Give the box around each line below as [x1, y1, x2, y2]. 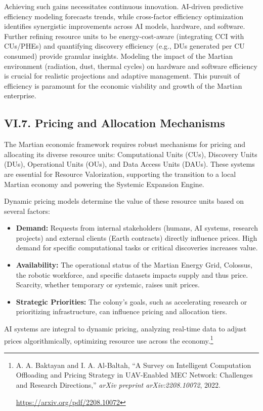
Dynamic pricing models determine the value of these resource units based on [4, 196, 244, 206]
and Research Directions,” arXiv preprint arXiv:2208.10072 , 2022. [16, 380, 221, 390]
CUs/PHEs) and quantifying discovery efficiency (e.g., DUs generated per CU [4, 41, 245, 51]
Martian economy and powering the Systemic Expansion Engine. [4, 178, 204, 189]
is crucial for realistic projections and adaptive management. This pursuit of [4, 70, 240, 81]
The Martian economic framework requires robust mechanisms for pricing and [4, 139, 246, 150]
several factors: [4, 205, 50, 216]
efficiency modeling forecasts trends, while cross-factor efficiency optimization [4, 11, 243, 21]
